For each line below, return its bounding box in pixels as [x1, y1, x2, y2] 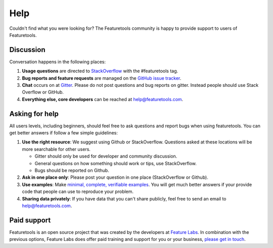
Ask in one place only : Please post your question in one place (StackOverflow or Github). [22, 174, 208, 180]
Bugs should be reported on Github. [34, 167, 110, 174]
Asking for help [9, 109, 59, 118]
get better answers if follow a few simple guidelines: [9, 130, 118, 136]
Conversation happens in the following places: [9, 59, 106, 65]
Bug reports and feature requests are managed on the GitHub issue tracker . [22, 75, 181, 81]
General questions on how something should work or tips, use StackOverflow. [34, 160, 197, 166]
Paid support [9, 216, 51, 224]
